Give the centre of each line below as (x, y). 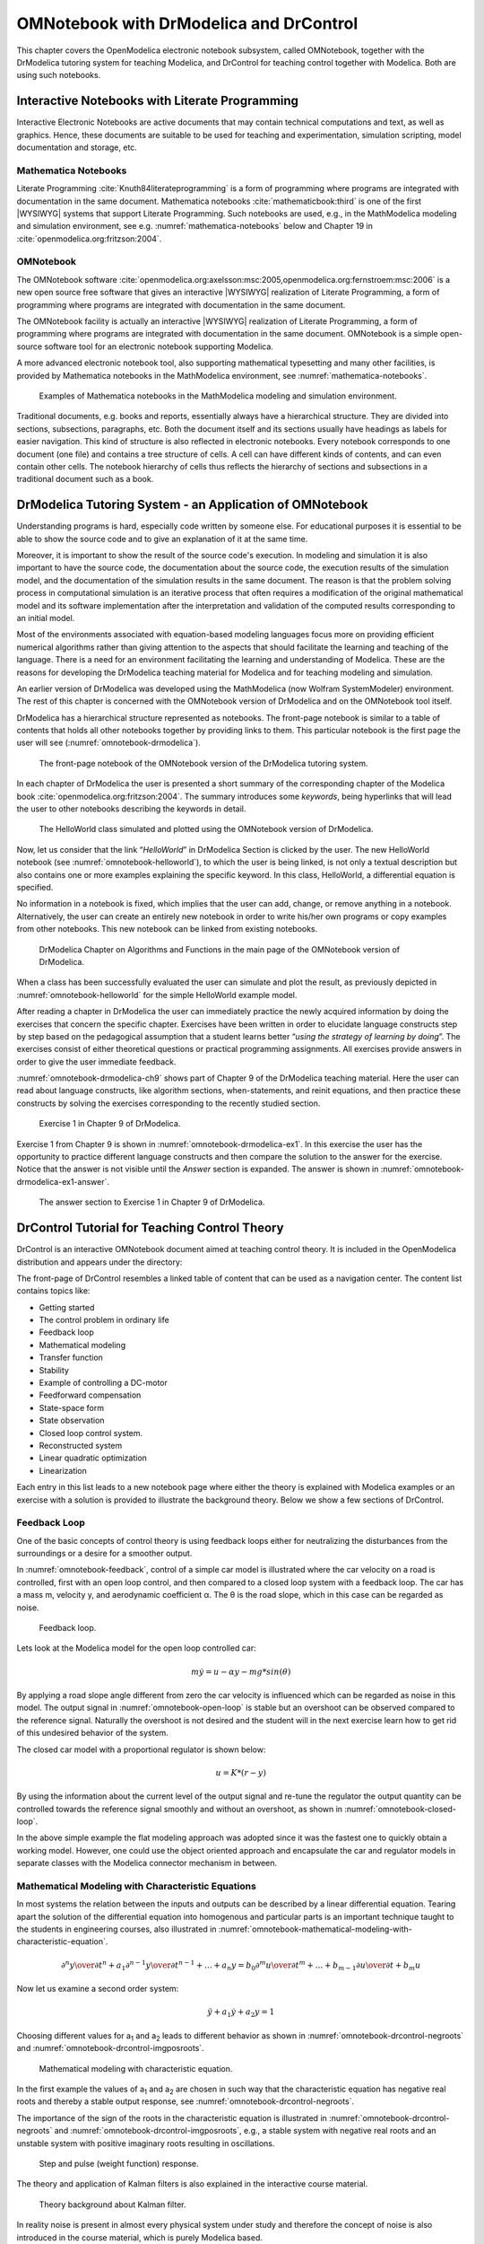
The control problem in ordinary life (104, 1320)
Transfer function (71, 1358)
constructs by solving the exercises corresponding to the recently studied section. (169, 1103)
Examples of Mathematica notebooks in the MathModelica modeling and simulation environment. (218, 396)
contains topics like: (53, 1291)
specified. (35, 887)
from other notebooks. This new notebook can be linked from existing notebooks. (167, 929)
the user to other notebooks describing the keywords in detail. (131, 809)
